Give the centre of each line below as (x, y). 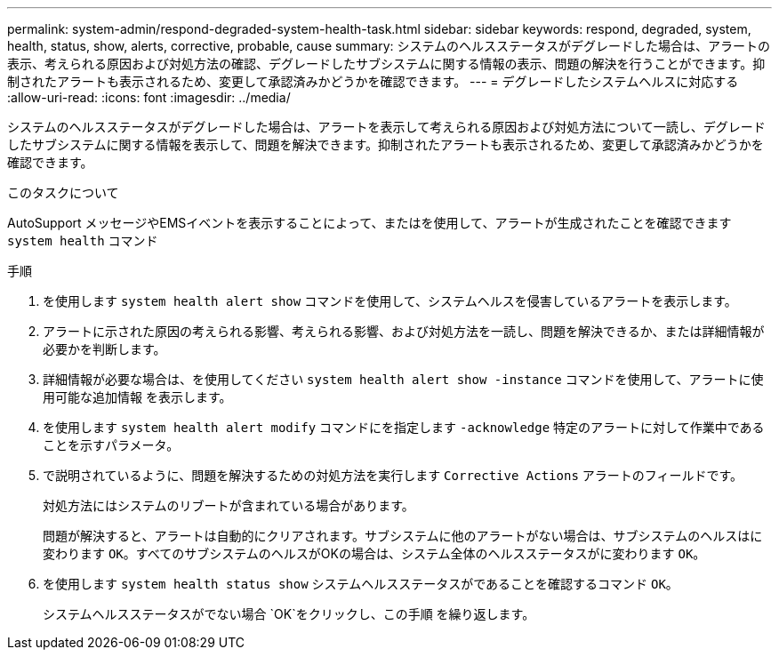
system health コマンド (83, 240)
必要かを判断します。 (104, 349)
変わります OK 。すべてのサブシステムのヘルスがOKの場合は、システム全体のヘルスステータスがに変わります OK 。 (374, 553)
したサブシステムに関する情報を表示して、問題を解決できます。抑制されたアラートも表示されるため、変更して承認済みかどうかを (385, 144)
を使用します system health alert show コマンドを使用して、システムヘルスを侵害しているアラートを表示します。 (390, 301)
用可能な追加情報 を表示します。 (137, 397)
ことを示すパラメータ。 (111, 445)
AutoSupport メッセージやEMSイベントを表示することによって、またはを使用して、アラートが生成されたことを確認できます (369, 223)
